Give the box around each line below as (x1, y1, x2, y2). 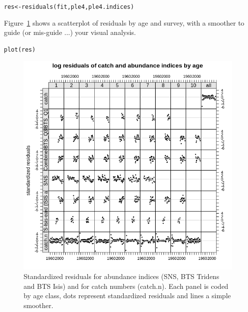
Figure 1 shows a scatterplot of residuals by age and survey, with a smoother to (4, 17, 245, 28)
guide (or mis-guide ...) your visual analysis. (4, 27, 136, 37)
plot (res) (4, 46, 36, 53)
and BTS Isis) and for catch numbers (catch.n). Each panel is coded (24, 281, 228, 291)
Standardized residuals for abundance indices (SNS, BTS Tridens (24, 271, 220, 281)
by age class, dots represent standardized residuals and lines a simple (24, 290, 231, 301)
